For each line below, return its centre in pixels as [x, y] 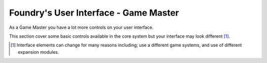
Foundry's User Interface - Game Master [94, 13]
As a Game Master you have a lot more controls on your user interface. [81, 27]
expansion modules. [39, 52]
